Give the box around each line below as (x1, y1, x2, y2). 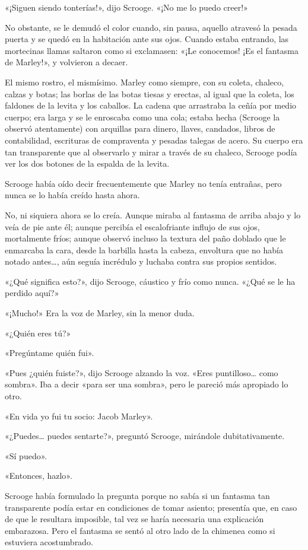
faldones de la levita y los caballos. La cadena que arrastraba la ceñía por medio (5, 99, 297, 112)
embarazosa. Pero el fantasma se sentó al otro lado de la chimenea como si (5, 524, 275, 536)
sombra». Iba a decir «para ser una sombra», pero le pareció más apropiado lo (5, 378, 288, 390)
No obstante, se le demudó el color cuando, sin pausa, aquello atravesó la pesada (5, 21, 297, 33)
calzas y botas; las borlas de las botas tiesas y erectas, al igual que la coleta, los (5, 87, 294, 100)
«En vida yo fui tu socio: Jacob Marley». (5, 409, 153, 422)
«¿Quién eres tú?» (5, 326, 71, 339)
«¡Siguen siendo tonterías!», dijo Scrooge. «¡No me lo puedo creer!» (5, 1, 248, 13)
